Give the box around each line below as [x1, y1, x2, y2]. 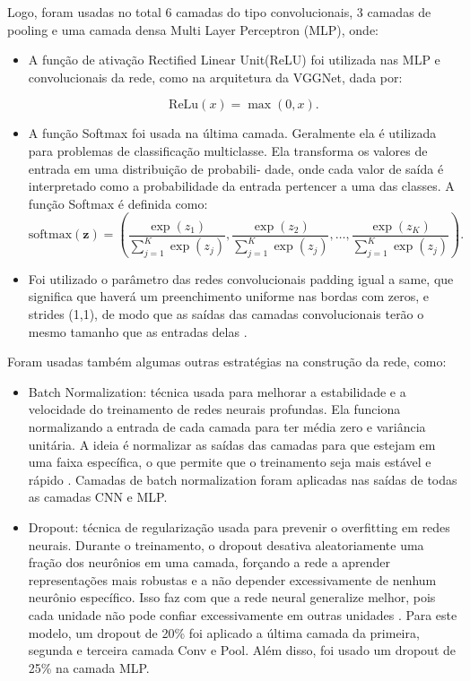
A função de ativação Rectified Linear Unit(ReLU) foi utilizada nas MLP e [28, 50, 440, 69]
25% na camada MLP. [28, 658, 150, 677]
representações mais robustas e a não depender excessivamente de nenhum [28, 570, 437, 589]
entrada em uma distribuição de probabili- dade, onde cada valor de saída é [28, 159, 444, 177]
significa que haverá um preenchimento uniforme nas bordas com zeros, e [28, 287, 429, 306]
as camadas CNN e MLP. [28, 487, 168, 506]
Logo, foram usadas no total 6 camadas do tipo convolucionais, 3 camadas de [7, 3, 431, 21]
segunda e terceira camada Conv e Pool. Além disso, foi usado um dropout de [28, 641, 457, 659]
